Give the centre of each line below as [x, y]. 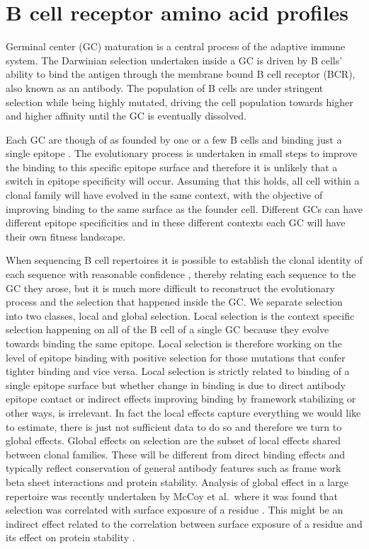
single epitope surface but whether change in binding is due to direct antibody [176, 385]
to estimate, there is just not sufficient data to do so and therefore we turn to [174, 426]
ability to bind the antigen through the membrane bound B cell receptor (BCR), [181, 74]
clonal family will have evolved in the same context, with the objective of [164, 195]
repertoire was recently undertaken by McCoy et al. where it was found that [172, 496]
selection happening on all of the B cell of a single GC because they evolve [168, 329]
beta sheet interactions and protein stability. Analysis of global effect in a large [177, 481]
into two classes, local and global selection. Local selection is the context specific [180, 315]
